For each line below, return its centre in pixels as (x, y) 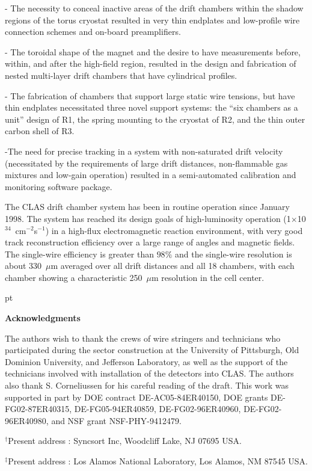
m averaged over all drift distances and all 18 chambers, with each (173, 266)
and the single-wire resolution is (233, 254)
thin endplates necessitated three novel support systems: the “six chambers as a (151, 107)
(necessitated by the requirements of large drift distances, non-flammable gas (146, 163)
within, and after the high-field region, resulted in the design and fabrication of (151, 63)
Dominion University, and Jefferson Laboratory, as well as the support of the (146, 361)
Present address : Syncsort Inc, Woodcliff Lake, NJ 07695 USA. (125, 441)
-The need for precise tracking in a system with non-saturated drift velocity (144, 151)
